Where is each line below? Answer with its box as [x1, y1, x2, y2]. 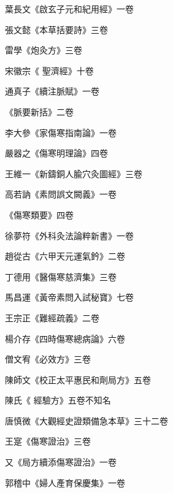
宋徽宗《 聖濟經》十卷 [5, 64, 94, 77]
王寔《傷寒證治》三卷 [5, 435, 91, 448]
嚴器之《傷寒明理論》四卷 [5, 147, 108, 159]
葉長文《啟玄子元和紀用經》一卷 [5, 2, 134, 15]
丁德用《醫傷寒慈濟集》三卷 [5, 270, 117, 283]
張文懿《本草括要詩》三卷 [5, 23, 108, 36]
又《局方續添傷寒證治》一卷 [5, 456, 117, 468]
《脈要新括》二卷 [5, 105, 74, 118]
